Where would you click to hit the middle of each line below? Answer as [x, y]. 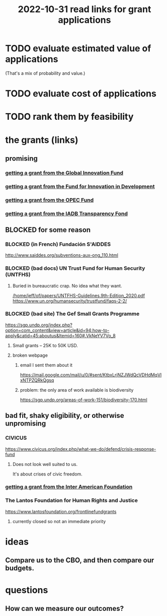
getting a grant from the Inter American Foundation [69, 487]
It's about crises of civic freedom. [48, 474]
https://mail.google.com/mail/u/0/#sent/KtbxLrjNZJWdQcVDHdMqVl [91, 374]
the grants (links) [42, 140]
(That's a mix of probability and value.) [45, 73]
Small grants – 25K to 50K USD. [45, 345]
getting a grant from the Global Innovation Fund [64, 173]
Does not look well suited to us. [45, 464]
